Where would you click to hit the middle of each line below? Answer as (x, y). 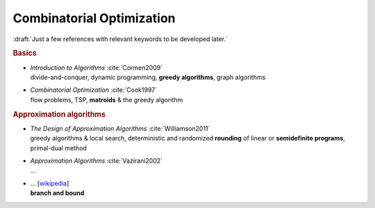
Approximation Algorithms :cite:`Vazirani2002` (97, 161)
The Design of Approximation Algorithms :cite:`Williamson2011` (120, 128)
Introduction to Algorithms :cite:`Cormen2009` (97, 67)
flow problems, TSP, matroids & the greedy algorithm (107, 99)
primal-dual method (58, 148)
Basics (25, 54)
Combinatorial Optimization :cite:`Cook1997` (94, 90)
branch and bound (57, 193)
